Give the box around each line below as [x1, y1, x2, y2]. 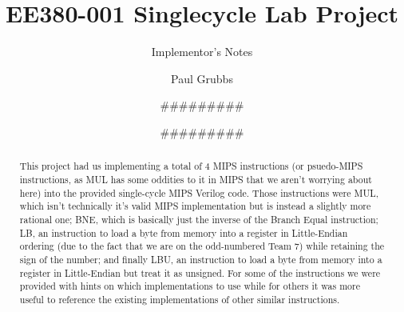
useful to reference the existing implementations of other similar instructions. [19, 292, 340, 306]
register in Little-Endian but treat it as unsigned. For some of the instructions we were [19, 266, 381, 279]
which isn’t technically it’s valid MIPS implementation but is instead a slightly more [19, 199, 371, 213]
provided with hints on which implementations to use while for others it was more [19, 279, 360, 293]
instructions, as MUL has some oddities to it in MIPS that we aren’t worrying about [19, 172, 372, 186]
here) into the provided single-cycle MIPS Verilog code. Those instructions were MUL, [19, 186, 379, 199]
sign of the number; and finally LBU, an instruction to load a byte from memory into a [19, 252, 382, 266]
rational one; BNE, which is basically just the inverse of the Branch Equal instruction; [19, 212, 378, 226]
